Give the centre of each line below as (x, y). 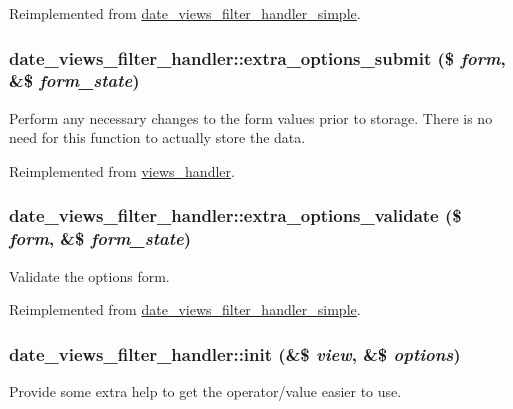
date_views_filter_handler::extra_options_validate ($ (235, 215)
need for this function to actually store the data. (157, 137)
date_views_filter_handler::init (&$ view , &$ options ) (235, 353)
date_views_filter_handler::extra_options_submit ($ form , (257, 57)
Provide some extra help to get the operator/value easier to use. (205, 391)
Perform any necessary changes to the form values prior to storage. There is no (251, 117)
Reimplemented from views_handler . (122, 170)
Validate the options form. (89, 275)
